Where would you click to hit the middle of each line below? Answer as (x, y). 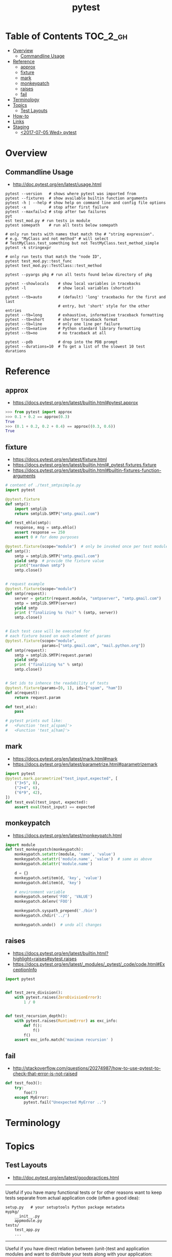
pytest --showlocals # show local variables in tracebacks (73, 283)
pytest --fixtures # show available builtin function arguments (76, 198)
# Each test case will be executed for (48, 631)
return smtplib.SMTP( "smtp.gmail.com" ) (57, 513)
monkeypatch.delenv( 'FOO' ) (43, 902)
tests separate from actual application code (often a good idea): (72, 1197)
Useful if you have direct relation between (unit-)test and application (77, 1248)
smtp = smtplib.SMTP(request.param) (54, 655)
